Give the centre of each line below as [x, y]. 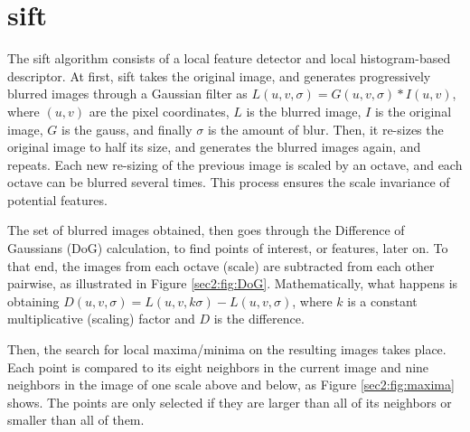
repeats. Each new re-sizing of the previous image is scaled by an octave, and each [235, 164]
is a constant [382, 301]
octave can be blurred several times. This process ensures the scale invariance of [229, 182]
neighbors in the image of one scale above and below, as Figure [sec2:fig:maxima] [231, 385]
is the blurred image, [304, 111]
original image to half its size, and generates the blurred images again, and [214, 147]
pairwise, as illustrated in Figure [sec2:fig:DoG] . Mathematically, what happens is [233, 283]
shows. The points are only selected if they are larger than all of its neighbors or [230, 402]
